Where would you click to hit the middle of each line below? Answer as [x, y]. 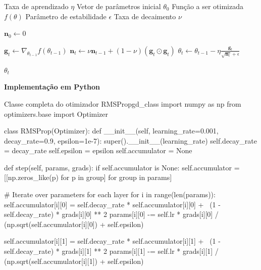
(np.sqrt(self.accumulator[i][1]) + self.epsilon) [74, 261]
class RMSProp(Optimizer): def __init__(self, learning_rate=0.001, [111, 131]
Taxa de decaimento [145, 16]
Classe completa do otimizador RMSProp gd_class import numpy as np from [123, 103]
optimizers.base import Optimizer [56, 114]
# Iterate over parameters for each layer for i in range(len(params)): [110, 194]
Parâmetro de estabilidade [66, 16]
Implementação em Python [52, 87]
